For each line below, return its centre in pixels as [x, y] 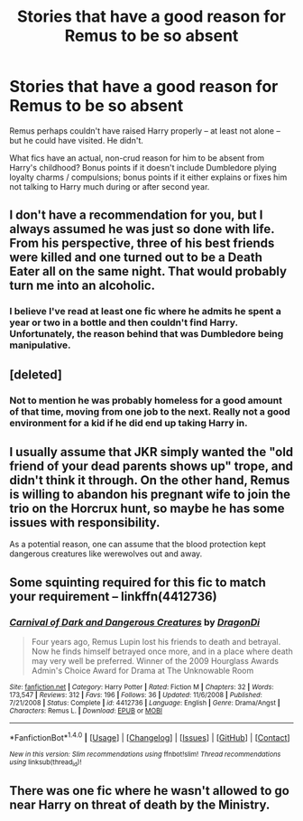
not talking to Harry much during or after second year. [110, 186]
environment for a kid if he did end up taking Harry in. [129, 423]
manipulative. [40, 345]
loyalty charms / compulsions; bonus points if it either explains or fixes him [148, 177]
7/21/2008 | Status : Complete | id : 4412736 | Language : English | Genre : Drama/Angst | [145, 703]
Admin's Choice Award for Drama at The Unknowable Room [142, 671]
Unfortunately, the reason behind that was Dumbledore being [147, 334]
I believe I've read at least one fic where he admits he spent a [145, 312]
